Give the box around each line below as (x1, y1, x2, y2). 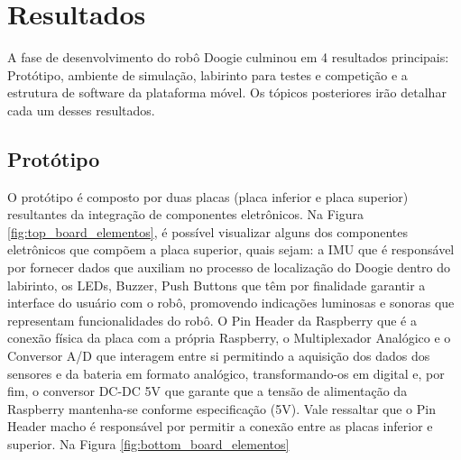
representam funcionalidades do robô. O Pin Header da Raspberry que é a (7, 310, 417, 329)
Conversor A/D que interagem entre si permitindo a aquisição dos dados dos (7, 346, 430, 365)
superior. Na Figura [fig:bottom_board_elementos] (7, 435, 290, 454)
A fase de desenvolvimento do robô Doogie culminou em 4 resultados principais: (7, 48, 449, 67)
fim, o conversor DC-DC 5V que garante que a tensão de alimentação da (7, 382, 408, 400)
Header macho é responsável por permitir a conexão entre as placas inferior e (7, 417, 433, 436)
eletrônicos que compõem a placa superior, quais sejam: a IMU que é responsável (7, 240, 455, 259)
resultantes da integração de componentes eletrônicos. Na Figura (7, 205, 364, 224)
